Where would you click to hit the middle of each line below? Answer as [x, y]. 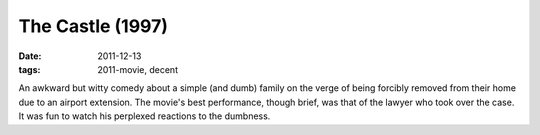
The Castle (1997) [93, 26]
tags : [29, 69]
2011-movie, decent [138, 69]
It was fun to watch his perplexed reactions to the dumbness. [144, 116]
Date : [30, 56]
